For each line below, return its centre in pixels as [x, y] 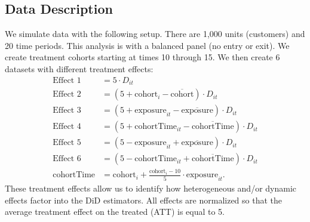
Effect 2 [67, 95]
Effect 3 [67, 111]
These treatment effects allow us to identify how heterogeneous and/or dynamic [151, 188]
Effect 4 [67, 127]
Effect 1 [67, 80]
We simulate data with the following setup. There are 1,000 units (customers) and [155, 34]
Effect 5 [67, 143]
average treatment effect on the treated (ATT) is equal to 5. [115, 212]
